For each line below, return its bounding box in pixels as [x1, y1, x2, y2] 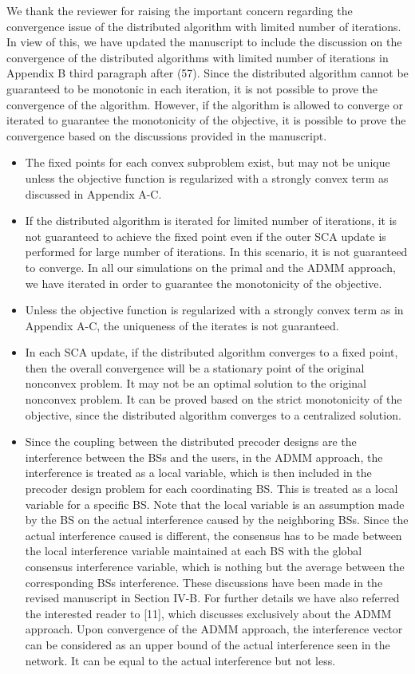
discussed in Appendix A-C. [25, 185, 162, 202]
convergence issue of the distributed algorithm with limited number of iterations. [6, 18, 401, 34]
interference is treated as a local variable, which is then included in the [25, 464, 372, 481]
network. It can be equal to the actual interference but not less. [25, 652, 336, 668]
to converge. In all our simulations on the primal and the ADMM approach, [25, 258, 396, 275]
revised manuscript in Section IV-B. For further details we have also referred [25, 589, 400, 606]
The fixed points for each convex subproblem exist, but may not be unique [25, 154, 390, 171]
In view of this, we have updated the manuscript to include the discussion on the [6, 34, 402, 50]
